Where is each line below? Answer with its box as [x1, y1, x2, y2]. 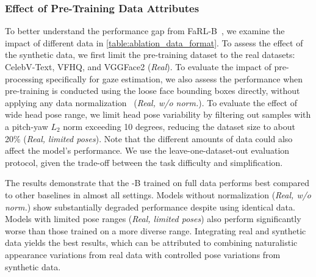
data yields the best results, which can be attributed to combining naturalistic [5, 236, 298, 249]
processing [5, 72, 43, 85]
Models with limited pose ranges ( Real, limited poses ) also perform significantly [5, 212, 301, 225]
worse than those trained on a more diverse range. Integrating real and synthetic [5, 224, 306, 237]
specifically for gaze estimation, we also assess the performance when [46, 72, 303, 85]
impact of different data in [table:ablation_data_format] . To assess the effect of [5, 36, 303, 49]
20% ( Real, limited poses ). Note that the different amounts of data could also [5, 132, 293, 145]
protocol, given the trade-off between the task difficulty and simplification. [5, 156, 283, 168]
